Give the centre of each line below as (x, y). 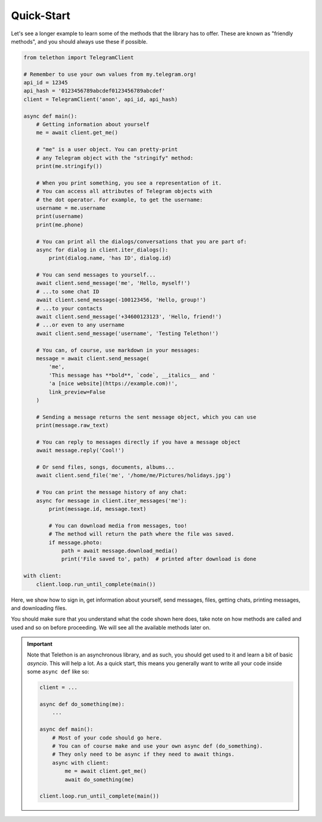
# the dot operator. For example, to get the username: (120, 200)
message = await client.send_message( (93, 358)
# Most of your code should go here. (107, 737)
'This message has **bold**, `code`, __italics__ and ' (132, 375)
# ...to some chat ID (68, 292)
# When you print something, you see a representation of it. (129, 183)
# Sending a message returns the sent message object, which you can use (146, 417)
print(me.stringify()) (69, 166)
